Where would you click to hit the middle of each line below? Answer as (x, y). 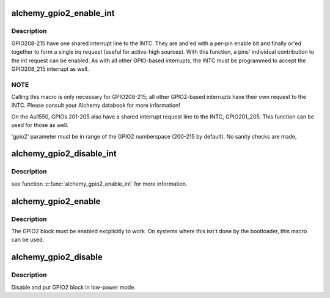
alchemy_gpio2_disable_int (64, 154)
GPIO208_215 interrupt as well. (50, 69)
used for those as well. (40, 125)
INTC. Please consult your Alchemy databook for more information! (96, 105)
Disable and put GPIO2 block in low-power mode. (73, 287)
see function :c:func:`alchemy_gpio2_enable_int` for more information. (99, 184)
